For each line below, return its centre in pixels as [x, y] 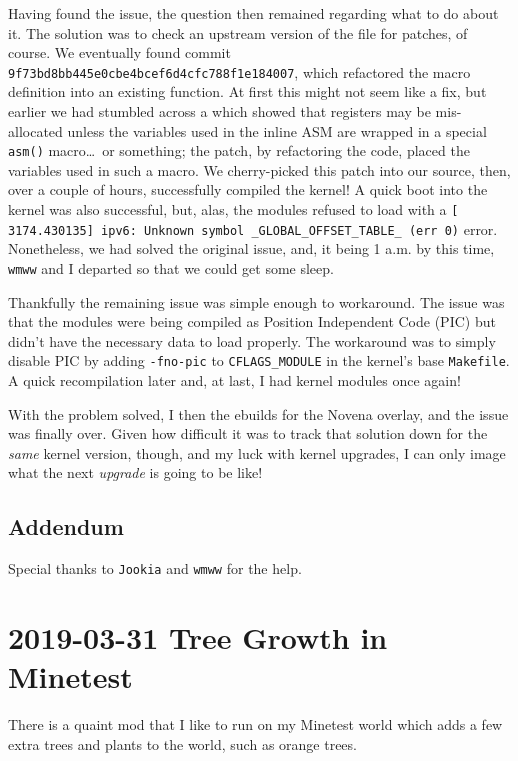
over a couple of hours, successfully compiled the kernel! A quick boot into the [248, 189]
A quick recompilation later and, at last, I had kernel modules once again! [234, 380]
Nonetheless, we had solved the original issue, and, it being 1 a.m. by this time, [251, 248]
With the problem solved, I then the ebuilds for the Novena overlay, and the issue [258, 413]
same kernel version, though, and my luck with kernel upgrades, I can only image [257, 452]
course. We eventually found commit [119, 52]
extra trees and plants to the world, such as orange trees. [182, 743]
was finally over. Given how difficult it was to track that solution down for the [248, 433]
